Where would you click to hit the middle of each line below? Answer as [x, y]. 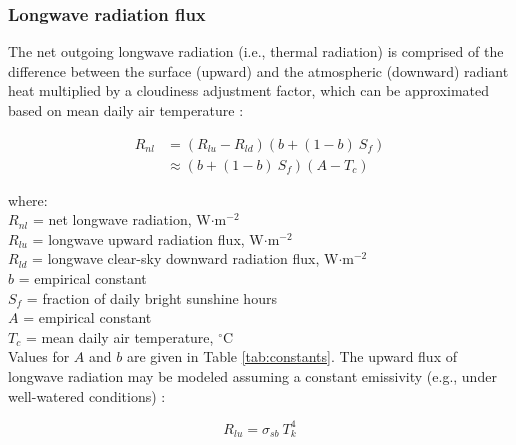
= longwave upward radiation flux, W [148, 238]
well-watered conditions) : [87, 395]
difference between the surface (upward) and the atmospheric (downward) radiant [258, 70]
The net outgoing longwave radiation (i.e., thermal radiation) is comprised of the [256, 51]
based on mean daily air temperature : [126, 110]
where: [28, 199]
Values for [39, 356]
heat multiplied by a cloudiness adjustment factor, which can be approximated [248, 90]
